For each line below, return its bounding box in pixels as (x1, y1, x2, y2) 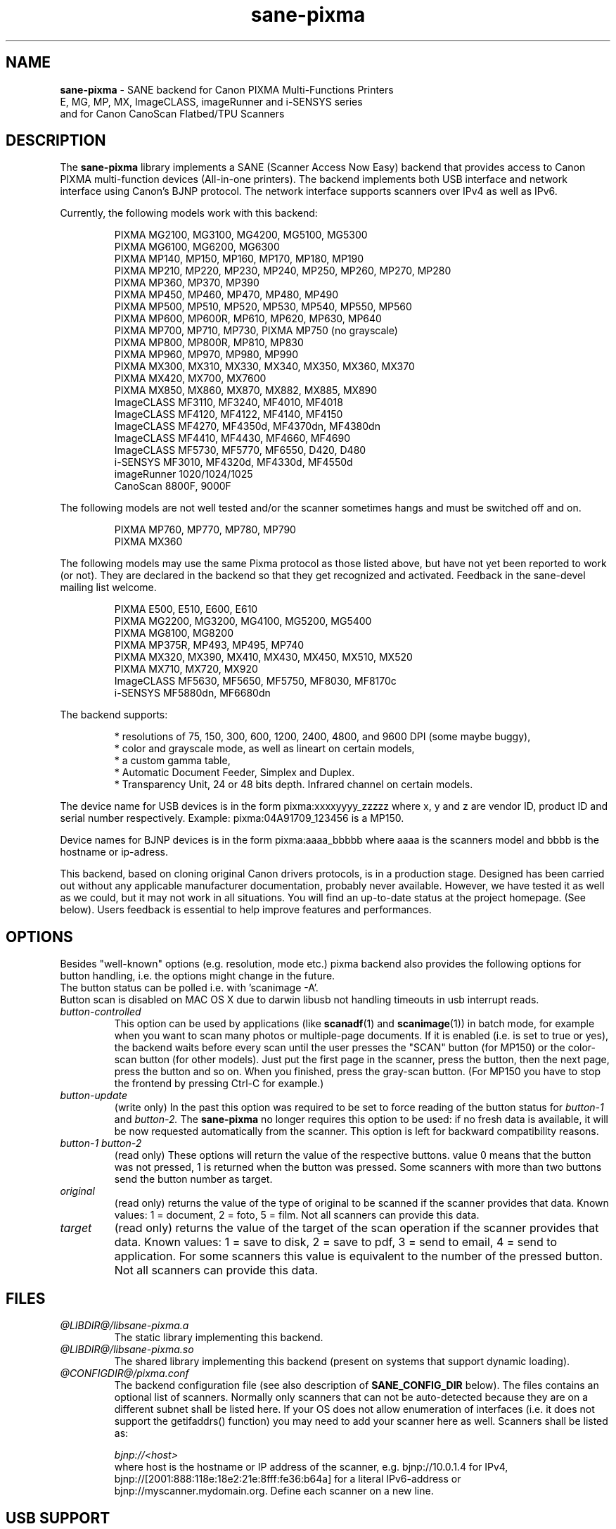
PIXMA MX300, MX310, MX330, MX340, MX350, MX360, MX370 (114, 360, 415, 373)
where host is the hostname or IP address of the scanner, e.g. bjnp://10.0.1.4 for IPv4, (114, 1461, 508, 1473)
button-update (60, 1089, 127, 1102)
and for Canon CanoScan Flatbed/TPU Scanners (60, 107, 285, 120)
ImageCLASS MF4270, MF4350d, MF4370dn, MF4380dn (114, 420, 380, 433)
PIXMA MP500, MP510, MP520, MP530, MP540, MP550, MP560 (114, 300, 412, 313)
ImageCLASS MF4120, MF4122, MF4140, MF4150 (114, 408, 343, 421)
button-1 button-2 (60, 1137, 142, 1150)
